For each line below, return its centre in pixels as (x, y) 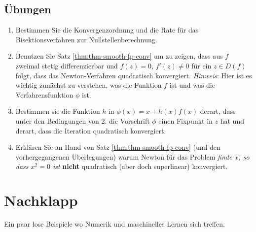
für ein (201, 65)
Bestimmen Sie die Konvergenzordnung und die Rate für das (107, 30)
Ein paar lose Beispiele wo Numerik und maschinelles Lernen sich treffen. (114, 224)
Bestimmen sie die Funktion (58, 111)
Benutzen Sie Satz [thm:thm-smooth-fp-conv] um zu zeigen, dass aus (119, 56)
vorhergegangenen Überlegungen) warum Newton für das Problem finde (124, 156)
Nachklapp (41, 200)
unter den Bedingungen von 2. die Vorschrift (83, 120)
